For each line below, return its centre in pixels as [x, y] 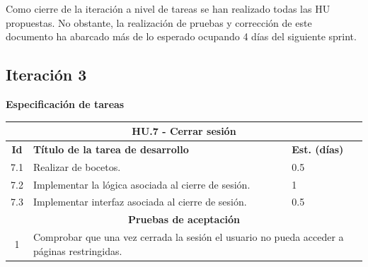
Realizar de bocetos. [77, 166]
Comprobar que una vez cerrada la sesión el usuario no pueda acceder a [188, 237]
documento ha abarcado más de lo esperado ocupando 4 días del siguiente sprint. [181, 36]
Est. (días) [318, 149]
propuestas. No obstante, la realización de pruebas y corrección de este [159, 22]
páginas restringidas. [77, 250]
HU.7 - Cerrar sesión [184, 131]
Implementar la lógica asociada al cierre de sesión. [142, 184]
